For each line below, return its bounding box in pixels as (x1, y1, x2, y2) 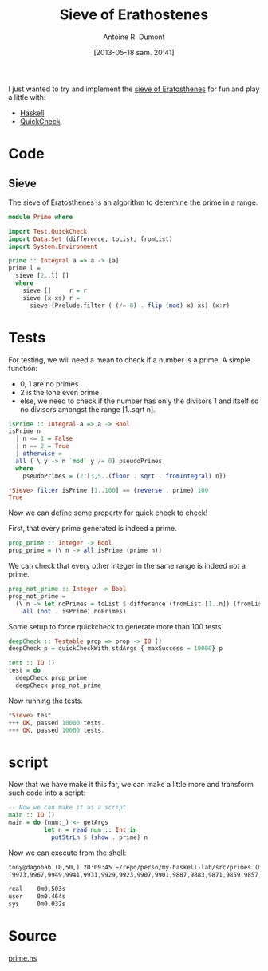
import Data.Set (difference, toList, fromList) (8, 234, 173, 243)
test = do (8, 666, 41, 675)
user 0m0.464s (8, 893, 66, 901)
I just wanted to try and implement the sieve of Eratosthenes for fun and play (8, 84, 260, 94)
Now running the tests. (8, 696, 84, 705)
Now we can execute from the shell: (8, 848, 127, 857)
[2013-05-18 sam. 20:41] (93, 47, 175, 57)
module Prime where (8, 213, 73, 221)
